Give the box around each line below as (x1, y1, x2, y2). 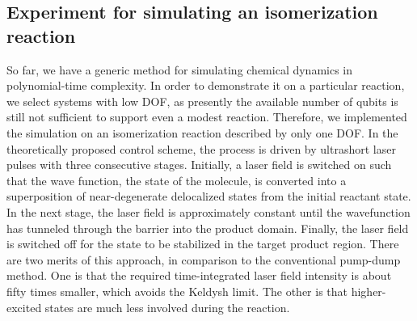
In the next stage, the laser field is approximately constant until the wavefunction (6, 203, 411, 220)
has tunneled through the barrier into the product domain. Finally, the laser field (6, 219, 409, 236)
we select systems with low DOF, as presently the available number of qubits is (6, 92, 398, 109)
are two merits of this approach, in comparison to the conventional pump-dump (6, 251, 401, 268)
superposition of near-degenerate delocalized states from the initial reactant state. (6, 188, 411, 205)
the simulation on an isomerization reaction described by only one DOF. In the (6, 124, 398, 141)
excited (6, 298, 42, 315)
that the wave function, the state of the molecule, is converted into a (6, 171, 347, 188)
